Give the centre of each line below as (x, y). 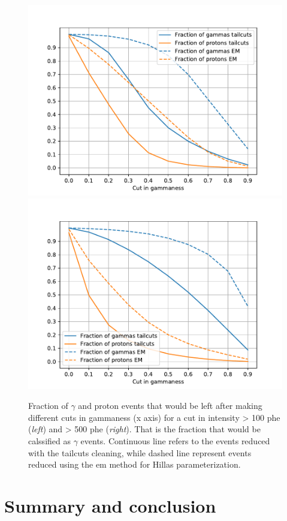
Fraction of (48, 406)
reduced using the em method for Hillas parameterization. (135, 464)
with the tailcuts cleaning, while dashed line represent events (140, 452)
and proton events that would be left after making (170, 406)
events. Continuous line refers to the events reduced (175, 440)
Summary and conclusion (110, 505)
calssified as (49, 440)
